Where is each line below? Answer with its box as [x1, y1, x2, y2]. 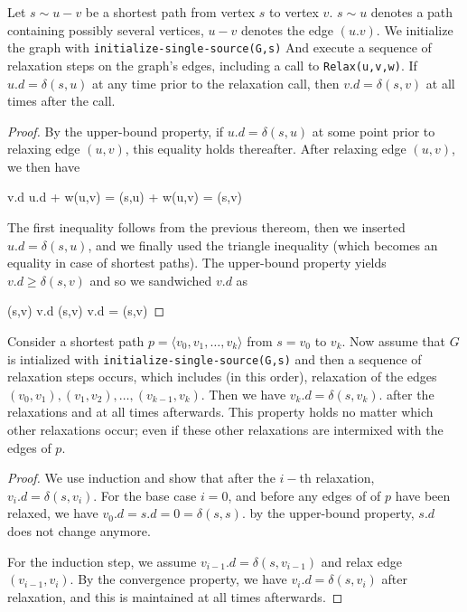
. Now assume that [341, 332, 445, 351]
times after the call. [7, 91, 116, 110]
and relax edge [321, 551, 402, 570]
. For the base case [93, 485, 197, 504]
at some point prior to [312, 121, 435, 140]
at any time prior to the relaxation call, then [92, 73, 340, 92]
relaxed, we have [7, 504, 98, 523]
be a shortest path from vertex [85, 3, 256, 21]
